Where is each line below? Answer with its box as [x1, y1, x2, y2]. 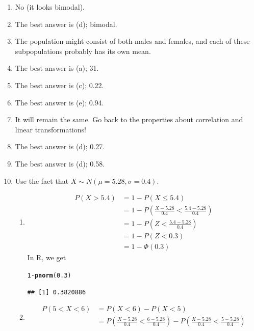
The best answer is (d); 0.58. [15, 158, 105, 169]
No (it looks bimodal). [15, 2, 85, 12]
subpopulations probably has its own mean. [15, 45, 151, 56]
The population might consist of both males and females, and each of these [15, 36, 250, 46]
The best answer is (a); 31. [15, 63, 99, 73]
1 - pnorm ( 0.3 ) [27, 271, 71, 279]
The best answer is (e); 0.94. [15, 97, 104, 107]
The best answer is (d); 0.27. [15, 141, 105, 152]
